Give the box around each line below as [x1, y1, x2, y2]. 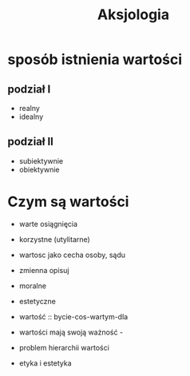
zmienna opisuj [18, 265, 69, 275]
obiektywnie [18, 164, 61, 174]
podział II [7, 135, 53, 148]
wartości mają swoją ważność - [18, 327, 124, 337]
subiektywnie [18, 156, 64, 165]
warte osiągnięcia [18, 219, 77, 228]
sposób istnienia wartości [7, 50, 183, 69]
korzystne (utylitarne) [18, 234, 91, 244]
